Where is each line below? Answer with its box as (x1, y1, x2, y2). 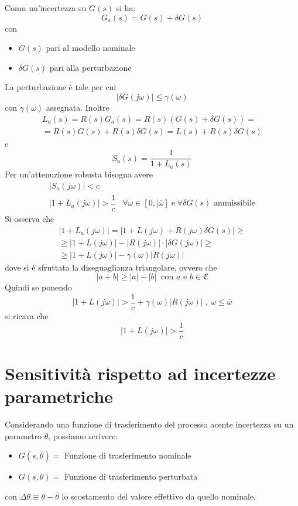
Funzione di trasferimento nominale (64, 449, 191, 461)
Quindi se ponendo (5, 281, 72, 293)
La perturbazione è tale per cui (5, 81, 117, 93)
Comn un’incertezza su (5, 2, 87, 13)
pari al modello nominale (46, 42, 135, 54)
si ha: (116, 2, 136, 13)
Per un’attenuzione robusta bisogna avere (5, 168, 153, 180)
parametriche (5, 384, 113, 408)
